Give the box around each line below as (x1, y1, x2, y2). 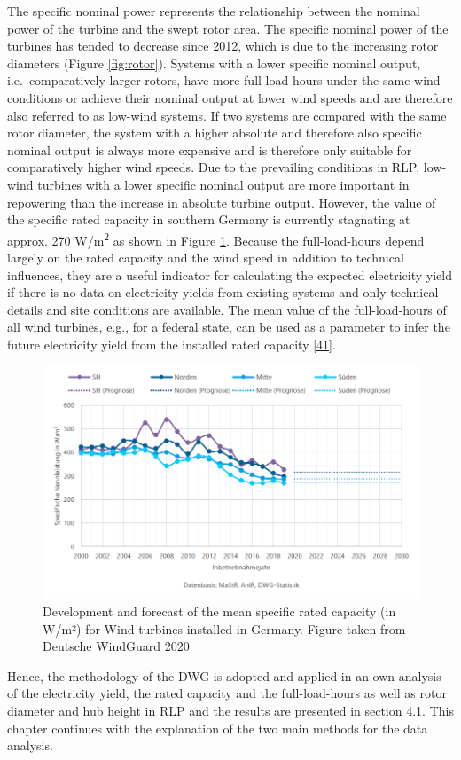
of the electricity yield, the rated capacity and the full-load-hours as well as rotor (7, 684, 447, 702)
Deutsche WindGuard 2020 (43, 637, 190, 655)
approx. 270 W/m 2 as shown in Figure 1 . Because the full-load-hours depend (7, 228, 425, 249)
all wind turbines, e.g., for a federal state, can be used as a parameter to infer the (7, 317, 450, 336)
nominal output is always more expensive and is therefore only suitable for (7, 140, 412, 159)
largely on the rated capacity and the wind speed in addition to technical (7, 247, 404, 266)
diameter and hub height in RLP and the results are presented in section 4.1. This (7, 701, 454, 719)
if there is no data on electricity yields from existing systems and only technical (7, 283, 439, 302)
